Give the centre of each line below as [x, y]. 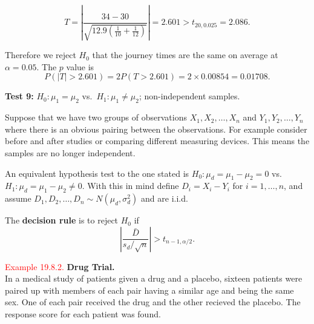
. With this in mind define [130, 186]
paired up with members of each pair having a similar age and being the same [149, 290]
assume [18, 198]
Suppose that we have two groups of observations [96, 117]
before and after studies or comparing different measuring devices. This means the [157, 141]
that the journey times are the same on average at [185, 55]
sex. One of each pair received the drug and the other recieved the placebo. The [153, 302]
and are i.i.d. [165, 198]
